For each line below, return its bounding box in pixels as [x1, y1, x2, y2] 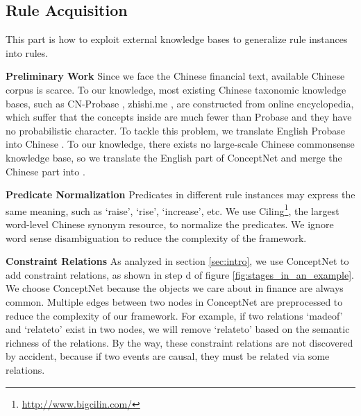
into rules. [6, 45, 49, 60]
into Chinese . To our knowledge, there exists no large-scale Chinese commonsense [6, 137, 355, 151]
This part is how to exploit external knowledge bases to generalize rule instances [6, 32, 348, 46]
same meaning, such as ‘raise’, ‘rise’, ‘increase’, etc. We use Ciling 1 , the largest [6, 201, 339, 218]
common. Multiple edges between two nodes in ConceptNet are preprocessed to [6, 294, 343, 309]
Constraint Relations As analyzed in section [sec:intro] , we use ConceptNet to [6, 254, 349, 268]
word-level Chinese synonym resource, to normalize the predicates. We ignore [6, 216, 334, 231]
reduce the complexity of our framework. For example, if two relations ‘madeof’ [6, 308, 343, 322]
